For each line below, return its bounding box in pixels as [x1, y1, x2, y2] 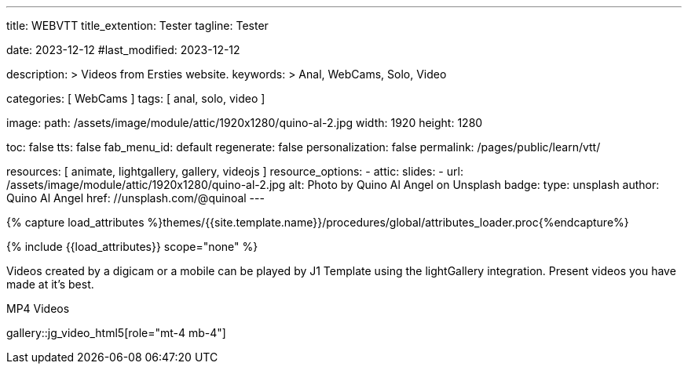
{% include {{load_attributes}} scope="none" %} [6, 240, 258, 253]
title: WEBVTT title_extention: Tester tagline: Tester [6, 19, 269, 32]
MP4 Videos [6, 302, 70, 315]
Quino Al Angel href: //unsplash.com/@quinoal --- [6, 191, 265, 205]
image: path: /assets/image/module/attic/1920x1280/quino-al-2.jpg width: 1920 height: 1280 [6, 116, 483, 129]
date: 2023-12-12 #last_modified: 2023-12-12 [6, 43, 240, 56]
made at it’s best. [6, 277, 94, 291]
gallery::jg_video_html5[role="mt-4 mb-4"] [6, 326, 226, 339]
